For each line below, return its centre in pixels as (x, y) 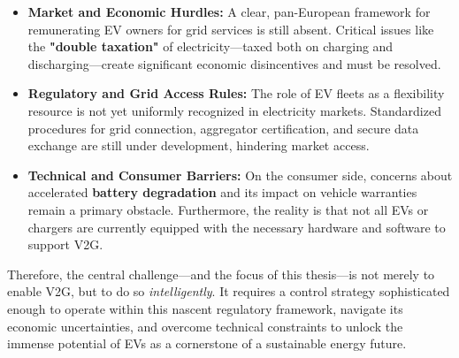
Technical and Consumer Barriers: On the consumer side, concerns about (240, 175)
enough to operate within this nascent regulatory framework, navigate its (205, 308)
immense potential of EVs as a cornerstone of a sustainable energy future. (207, 343)
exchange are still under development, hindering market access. (199, 145)
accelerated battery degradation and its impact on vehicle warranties (222, 192)
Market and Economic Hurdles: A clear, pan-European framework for (229, 11)
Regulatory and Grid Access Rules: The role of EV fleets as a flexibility (236, 93)
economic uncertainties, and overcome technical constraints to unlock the (205, 326)
